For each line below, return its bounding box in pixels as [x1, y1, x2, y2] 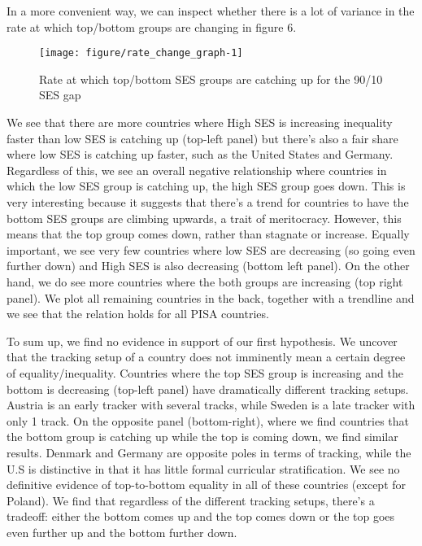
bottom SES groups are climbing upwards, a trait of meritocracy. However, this [7, 209, 402, 226]
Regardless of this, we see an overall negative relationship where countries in [7, 161, 387, 178]
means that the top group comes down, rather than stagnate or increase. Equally [7, 225, 410, 242]
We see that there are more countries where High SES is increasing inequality [7, 114, 393, 131]
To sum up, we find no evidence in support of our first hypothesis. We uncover [7, 332, 398, 349]
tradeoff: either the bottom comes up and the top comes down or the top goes [7, 508, 395, 525]
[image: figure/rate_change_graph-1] [39, 47, 243, 59]
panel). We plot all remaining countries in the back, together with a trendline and [7, 289, 415, 306]
